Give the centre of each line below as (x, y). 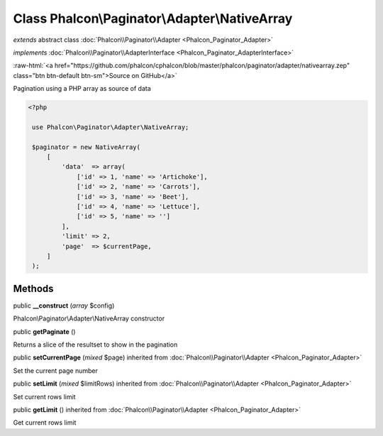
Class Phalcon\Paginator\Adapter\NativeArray (153, 18)
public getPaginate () (44, 331)
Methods (33, 288)
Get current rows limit (45, 423)
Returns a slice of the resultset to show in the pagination (95, 345)
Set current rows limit (44, 396)
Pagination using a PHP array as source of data (82, 89)
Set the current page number (56, 370)
